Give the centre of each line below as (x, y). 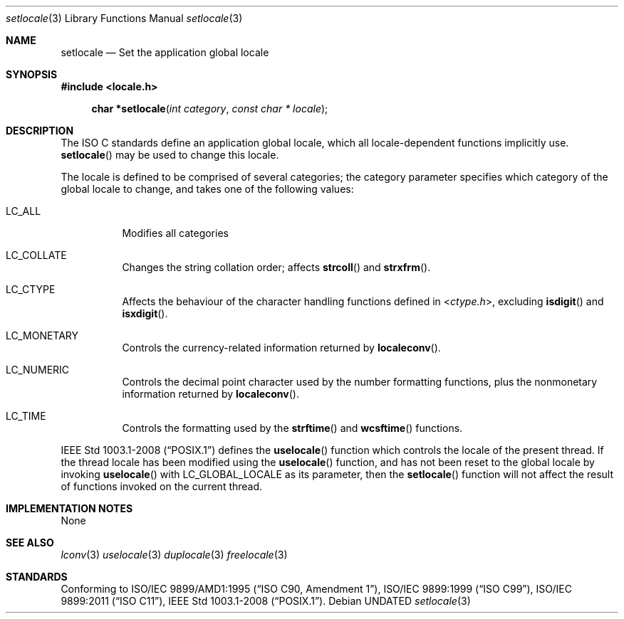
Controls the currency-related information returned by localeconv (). (281, 348)
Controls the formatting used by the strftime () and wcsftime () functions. (292, 428)
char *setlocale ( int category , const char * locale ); (210, 109)
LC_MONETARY (42, 335)
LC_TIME (26, 416)
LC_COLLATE (36, 255)
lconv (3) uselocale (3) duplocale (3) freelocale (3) (174, 555)
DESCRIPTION (40, 131)
